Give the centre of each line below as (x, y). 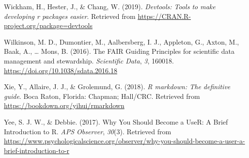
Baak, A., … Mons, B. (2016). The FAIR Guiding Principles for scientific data (119, 51)
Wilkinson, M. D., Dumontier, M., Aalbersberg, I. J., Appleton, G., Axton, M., (122, 41)
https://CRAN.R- (164, 16)
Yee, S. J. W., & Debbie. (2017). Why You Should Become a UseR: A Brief (116, 121)
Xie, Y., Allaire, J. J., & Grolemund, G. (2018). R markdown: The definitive (117, 87)
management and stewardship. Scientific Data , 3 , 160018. (89, 60)
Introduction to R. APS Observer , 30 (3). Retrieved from (88, 131)
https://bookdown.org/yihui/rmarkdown (64, 105)
